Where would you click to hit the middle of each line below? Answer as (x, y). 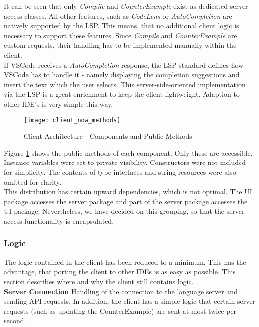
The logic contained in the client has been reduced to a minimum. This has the (125, 261)
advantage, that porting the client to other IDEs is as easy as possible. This (120, 271)
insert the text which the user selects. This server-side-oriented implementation (125, 84)
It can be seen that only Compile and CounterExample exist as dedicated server (126, 6)
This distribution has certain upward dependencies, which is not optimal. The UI (128, 192)
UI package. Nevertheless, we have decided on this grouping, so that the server (124, 211)
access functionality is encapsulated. (59, 221)
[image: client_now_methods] (72, 120)
